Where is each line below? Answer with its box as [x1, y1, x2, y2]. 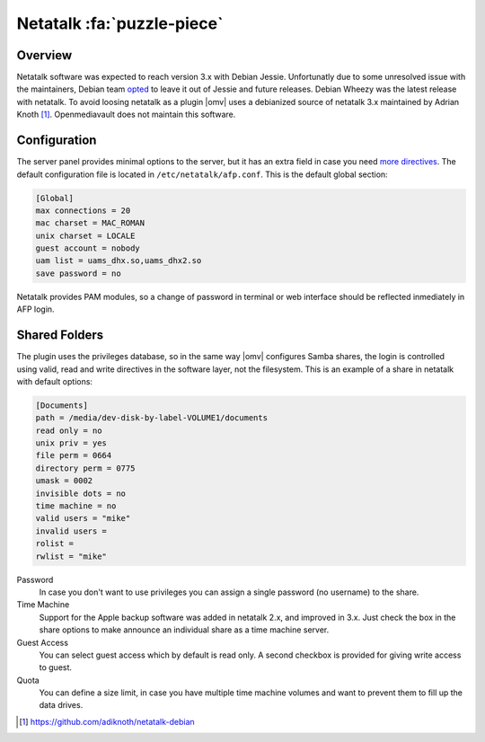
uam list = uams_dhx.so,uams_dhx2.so [35, 256, 202, 266]
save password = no [35, 268, 121, 278]
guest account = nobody [35, 243, 141, 253]
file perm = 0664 [35, 450, 112, 461]
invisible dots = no [35, 488, 126, 499]
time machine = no [35, 501, 117, 511]
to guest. [39, 662, 72, 673]
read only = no [35, 425, 102, 436]
